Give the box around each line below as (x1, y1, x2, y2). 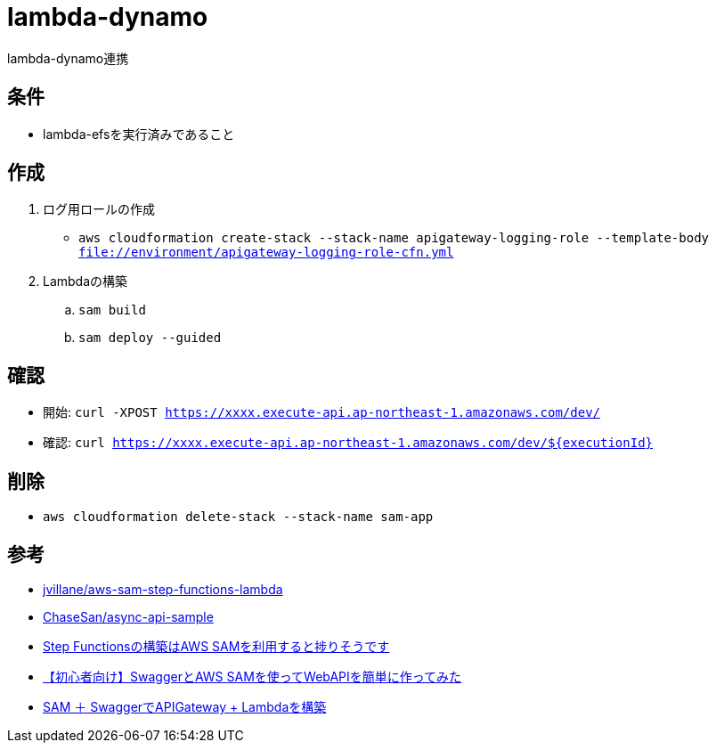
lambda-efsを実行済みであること (43, 126, 235, 142)
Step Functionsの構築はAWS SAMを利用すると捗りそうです (43, 638, 390, 654)
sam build (78, 303, 146, 318)
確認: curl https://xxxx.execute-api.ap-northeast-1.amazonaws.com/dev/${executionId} (43, 435, 654, 451)
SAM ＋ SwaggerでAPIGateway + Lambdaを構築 (43, 698, 327, 714)
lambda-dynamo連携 (7, 50, 129, 66)
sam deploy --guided (78, 330, 222, 346)
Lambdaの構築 (43, 273, 128, 289)
